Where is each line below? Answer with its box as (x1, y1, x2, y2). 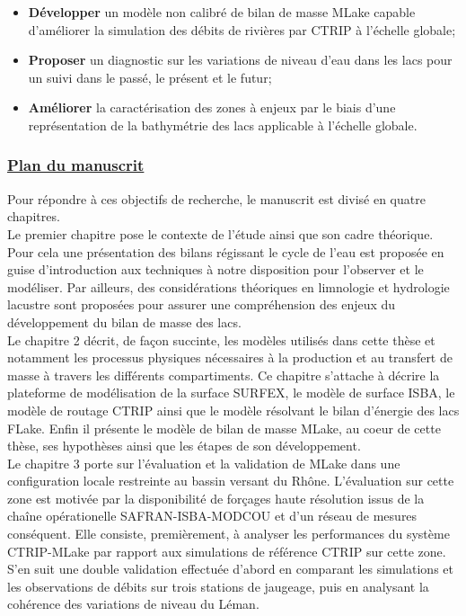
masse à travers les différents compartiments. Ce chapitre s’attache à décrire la (7, 365, 440, 384)
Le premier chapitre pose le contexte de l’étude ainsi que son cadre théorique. (7, 224, 434, 243)
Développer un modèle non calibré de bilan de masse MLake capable (28, 3, 416, 21)
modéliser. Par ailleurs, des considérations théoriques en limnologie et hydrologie (7, 277, 450, 296)
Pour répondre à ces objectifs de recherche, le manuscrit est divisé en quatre (7, 189, 426, 208)
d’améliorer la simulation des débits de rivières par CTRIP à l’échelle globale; (28, 20, 456, 39)
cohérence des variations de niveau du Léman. (7, 594, 259, 613)
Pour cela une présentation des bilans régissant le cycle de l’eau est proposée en (7, 242, 444, 261)
